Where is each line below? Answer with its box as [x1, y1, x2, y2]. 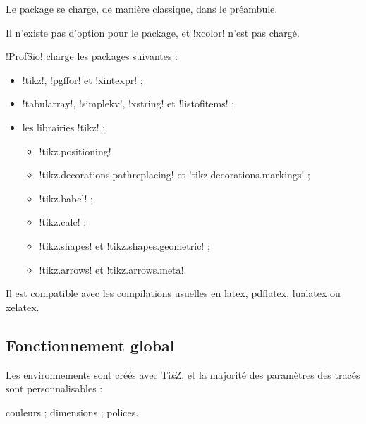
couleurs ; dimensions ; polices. [6, 404, 139, 419]
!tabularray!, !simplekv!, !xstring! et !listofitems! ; [22, 96, 235, 111]
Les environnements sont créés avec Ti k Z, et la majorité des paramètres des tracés [6, 367, 360, 382]
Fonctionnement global [6, 334, 175, 356]
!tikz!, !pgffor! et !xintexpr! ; [22, 72, 143, 87]
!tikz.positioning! [39, 143, 111, 158]
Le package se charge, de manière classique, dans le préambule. [6, 1, 278, 16]
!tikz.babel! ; [39, 190, 93, 205]
